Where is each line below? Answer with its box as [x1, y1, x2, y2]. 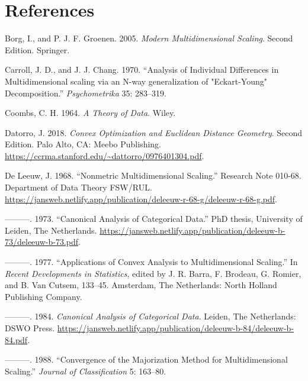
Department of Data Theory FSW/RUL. [5, 181, 152, 193]
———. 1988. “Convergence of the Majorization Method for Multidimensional [5, 353, 288, 366]
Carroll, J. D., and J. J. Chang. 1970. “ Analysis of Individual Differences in [5, 63, 279, 76]
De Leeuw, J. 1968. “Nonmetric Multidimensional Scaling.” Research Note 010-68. [5, 169, 301, 182]
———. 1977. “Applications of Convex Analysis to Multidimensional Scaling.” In [5, 256, 298, 268]
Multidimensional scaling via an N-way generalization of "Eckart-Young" [5, 75, 267, 87]
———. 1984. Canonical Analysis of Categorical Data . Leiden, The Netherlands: [5, 310, 296, 322]
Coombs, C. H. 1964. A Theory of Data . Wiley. [5, 106, 176, 119]
